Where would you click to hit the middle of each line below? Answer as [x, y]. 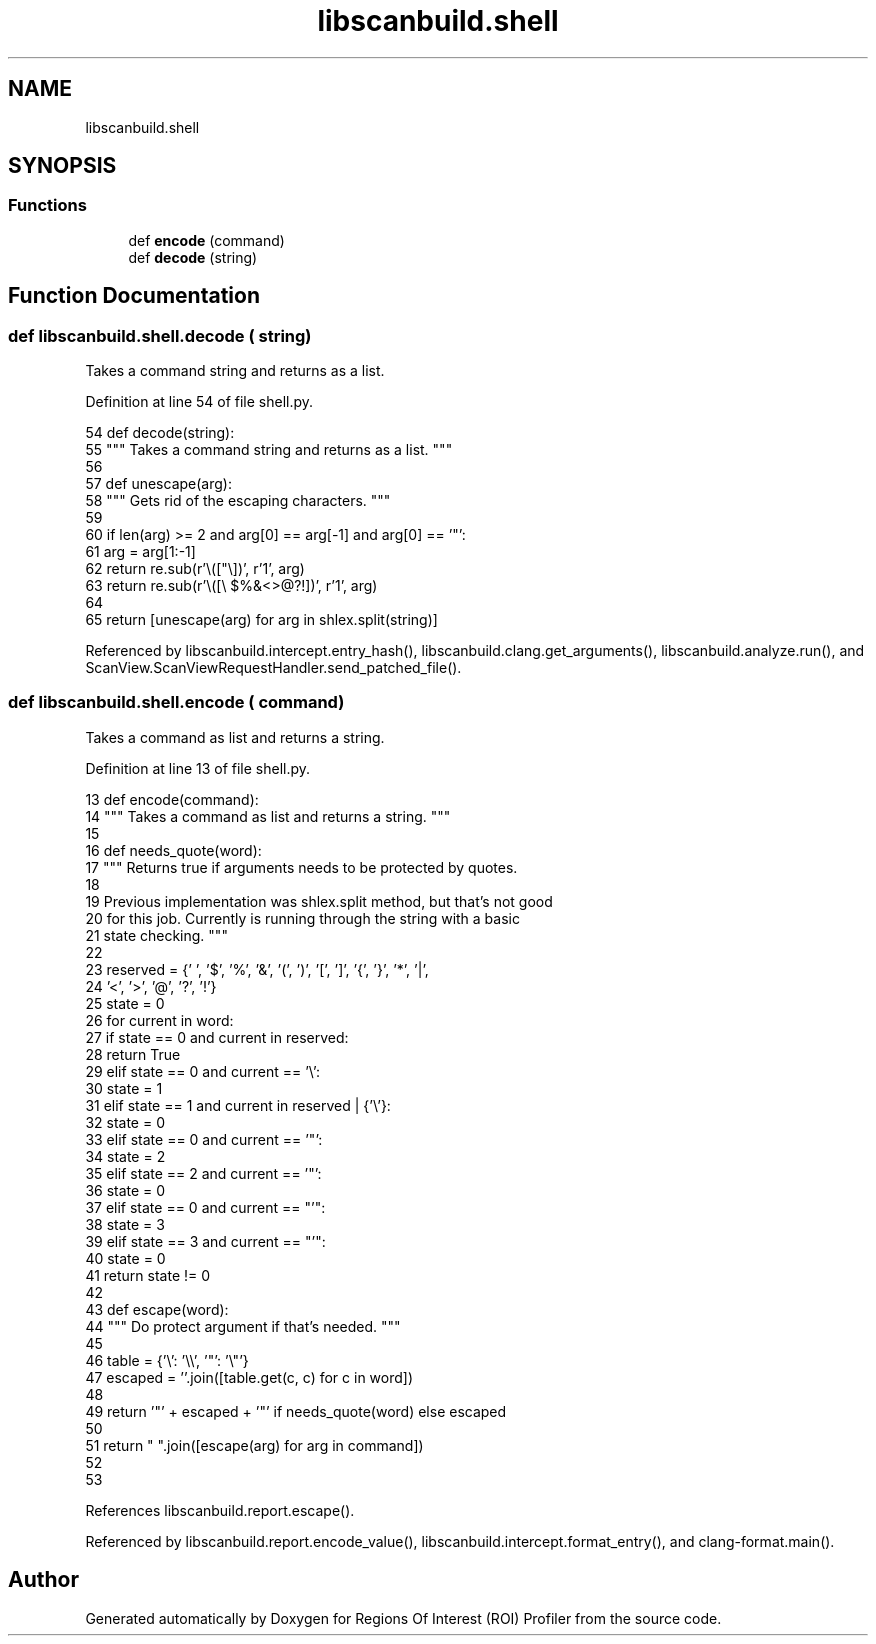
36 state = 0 [125, 1190]
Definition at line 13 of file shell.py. [198, 768]
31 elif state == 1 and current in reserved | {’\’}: [238, 1105]
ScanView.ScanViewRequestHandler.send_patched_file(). [273, 668]
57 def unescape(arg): [158, 484]
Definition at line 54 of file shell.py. [199, 402]
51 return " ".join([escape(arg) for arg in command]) [254, 1445]
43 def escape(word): [157, 1309]
